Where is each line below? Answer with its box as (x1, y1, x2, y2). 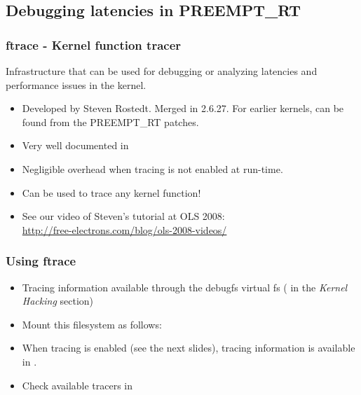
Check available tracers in (22, 377, 133, 392)
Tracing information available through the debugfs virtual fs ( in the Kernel (22, 279, 348, 294)
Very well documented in (22, 138, 129, 153)
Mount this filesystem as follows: (22, 317, 162, 331)
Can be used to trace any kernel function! (22, 185, 201, 200)
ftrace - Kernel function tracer (6, 36, 182, 53)
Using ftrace (6, 252, 76, 270)
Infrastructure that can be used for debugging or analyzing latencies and (6, 64, 318, 78)
